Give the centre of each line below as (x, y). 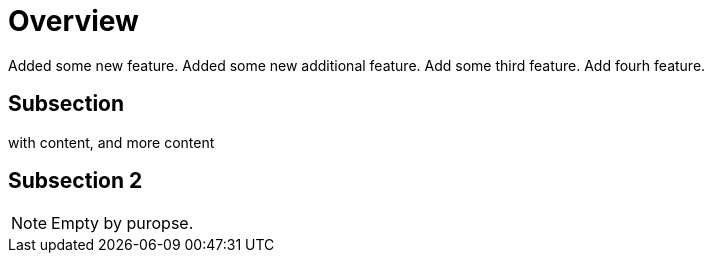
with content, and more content (111, 142)
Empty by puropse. (122, 223)
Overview (73, 21)
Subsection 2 (75, 181)
